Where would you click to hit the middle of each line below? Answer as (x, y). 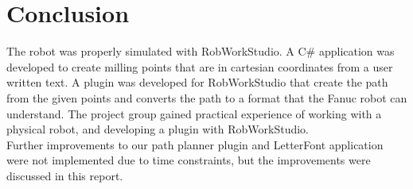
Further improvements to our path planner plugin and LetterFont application (195, 144)
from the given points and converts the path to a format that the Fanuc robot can (207, 97)
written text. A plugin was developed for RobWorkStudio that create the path (197, 82)
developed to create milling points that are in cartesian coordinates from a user (200, 66)
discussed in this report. (65, 175)
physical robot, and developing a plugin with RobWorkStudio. (158, 129)
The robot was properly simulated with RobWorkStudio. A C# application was (201, 51)
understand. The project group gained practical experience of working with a (194, 113)
